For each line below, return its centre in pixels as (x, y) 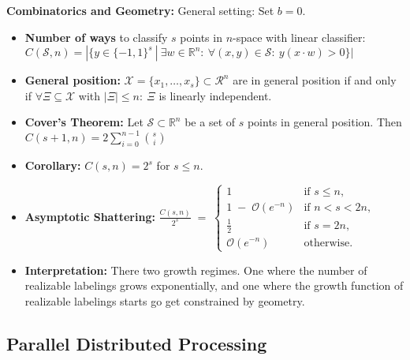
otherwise (327, 243)
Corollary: (53, 165)
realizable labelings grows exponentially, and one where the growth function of (214, 285)
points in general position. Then (324, 122)
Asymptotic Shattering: (90, 216)
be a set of (210, 122)
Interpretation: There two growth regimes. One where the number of (196, 270)
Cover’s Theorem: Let (84, 122)
